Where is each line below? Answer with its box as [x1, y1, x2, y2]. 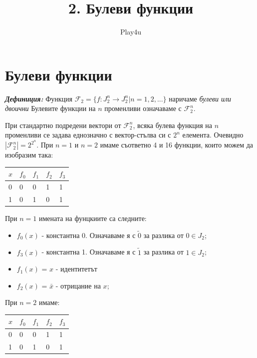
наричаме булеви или [169, 93, 232, 103]
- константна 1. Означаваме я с [41, 246, 136, 257]
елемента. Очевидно [182, 129, 244, 140]
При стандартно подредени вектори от [5, 119, 121, 130]
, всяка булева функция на [133, 119, 212, 130]
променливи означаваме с [104, 103, 182, 113]
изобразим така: [5, 149, 53, 160]
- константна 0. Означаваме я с [41, 229, 136, 240]
